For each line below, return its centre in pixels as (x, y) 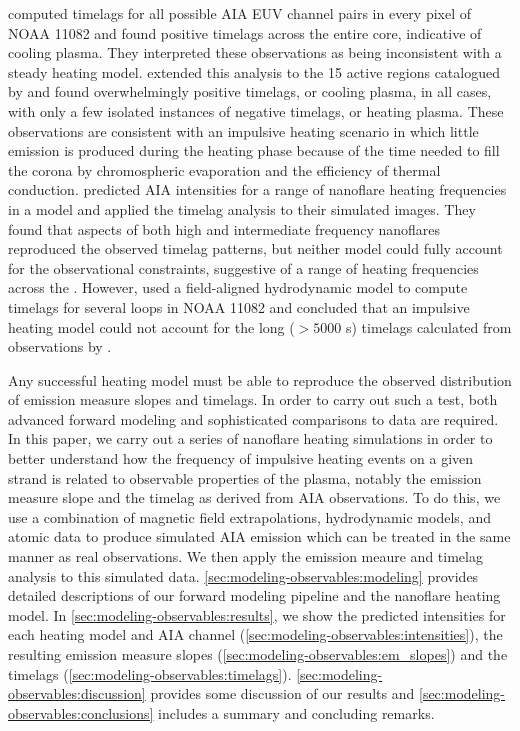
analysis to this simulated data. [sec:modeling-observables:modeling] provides (243, 575)
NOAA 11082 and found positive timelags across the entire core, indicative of (245, 32)
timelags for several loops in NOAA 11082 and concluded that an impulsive (239, 306)
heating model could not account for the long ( (151, 326)
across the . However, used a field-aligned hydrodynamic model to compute (238, 287)
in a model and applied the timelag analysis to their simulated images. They (242, 208)
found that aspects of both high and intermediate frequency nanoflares (224, 228)
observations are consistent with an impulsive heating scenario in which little (243, 130)
